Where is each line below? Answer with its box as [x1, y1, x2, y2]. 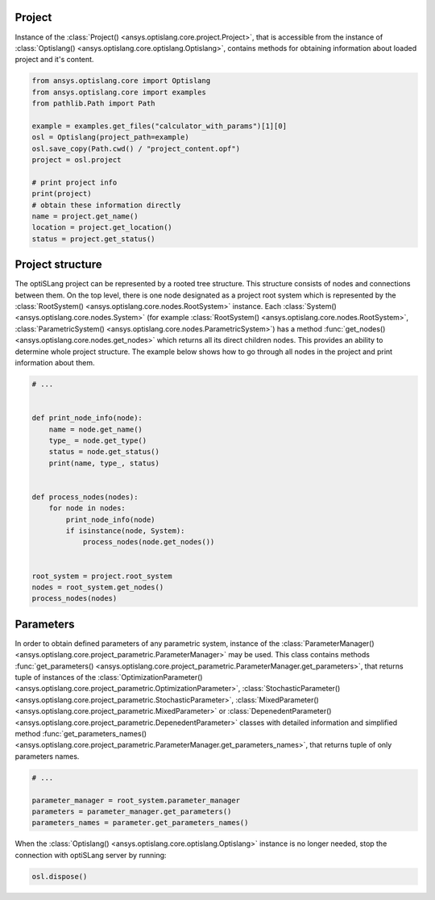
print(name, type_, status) [48, 458, 160, 468]
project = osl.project [31, 156, 122, 165]
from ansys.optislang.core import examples [31, 87, 207, 97]
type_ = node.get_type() [48, 435, 147, 445]
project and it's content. [14, 55, 94, 65]
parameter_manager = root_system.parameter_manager [31, 795, 241, 805]
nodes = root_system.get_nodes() [31, 583, 164, 592]
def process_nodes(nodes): [31, 492, 139, 502]
